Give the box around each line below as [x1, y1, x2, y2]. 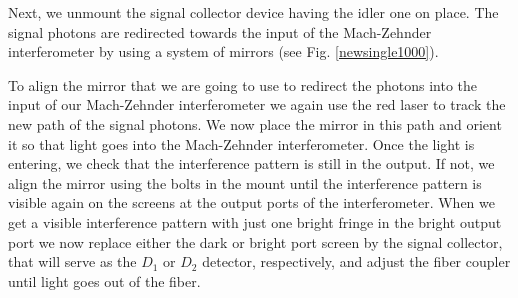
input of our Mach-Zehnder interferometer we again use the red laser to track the [8, 94, 506, 115]
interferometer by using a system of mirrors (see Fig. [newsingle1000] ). [8, 41, 439, 62]
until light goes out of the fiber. [8, 270, 201, 291]
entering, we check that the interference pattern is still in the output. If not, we [8, 153, 495, 174]
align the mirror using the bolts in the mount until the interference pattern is [8, 172, 482, 193]
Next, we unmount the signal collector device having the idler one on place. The [8, 2, 499, 22]
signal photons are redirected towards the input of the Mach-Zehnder [8, 21, 432, 42]
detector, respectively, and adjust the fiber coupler [202, 251, 511, 272]
